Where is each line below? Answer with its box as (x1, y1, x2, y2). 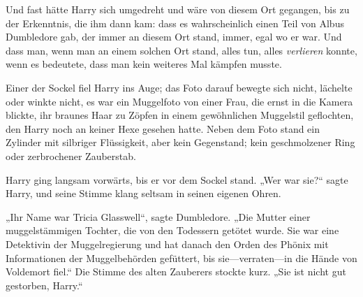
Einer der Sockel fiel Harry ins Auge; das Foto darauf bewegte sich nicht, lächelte (6, 80, 353, 94)
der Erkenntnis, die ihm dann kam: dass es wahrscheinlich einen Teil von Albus (6, 15, 344, 30)
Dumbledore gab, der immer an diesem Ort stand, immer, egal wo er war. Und (6, 29, 342, 44)
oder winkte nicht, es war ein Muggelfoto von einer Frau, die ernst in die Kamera (6, 94, 353, 108)
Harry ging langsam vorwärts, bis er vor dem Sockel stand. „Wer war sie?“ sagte (6, 172, 348, 187)
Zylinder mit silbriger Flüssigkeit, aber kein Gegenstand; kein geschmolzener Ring (6, 135, 355, 150)
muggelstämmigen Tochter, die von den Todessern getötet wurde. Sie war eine (6, 223, 339, 238)
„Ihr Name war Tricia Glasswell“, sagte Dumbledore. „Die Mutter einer (6, 209, 311, 224)
